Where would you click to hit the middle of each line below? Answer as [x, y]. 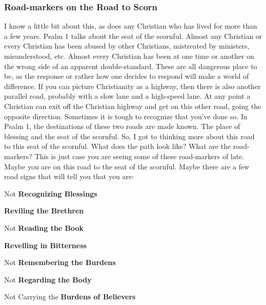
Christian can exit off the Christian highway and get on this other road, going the [133, 106]
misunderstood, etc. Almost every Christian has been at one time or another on [129, 56]
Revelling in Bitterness [45, 245]
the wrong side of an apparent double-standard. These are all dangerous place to [131, 66]
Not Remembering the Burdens [60, 262]
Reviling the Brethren [44, 211]
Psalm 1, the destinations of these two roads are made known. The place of [122, 126]
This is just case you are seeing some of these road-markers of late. [139, 156]
